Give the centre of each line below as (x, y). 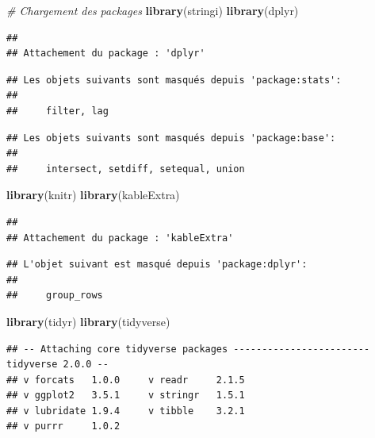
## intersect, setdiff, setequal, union (126, 169)
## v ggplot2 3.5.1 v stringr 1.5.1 (126, 396)
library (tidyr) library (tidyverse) (88, 321)
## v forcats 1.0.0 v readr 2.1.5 (126, 380)
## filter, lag (57, 111)
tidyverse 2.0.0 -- (57, 365)
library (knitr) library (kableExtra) (93, 195)
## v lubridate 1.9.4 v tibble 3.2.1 (126, 411)
